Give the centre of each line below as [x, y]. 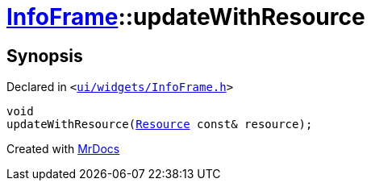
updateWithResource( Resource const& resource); [160, 125]
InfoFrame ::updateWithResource [186, 17]
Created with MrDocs [63, 149]
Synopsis [45, 56]
